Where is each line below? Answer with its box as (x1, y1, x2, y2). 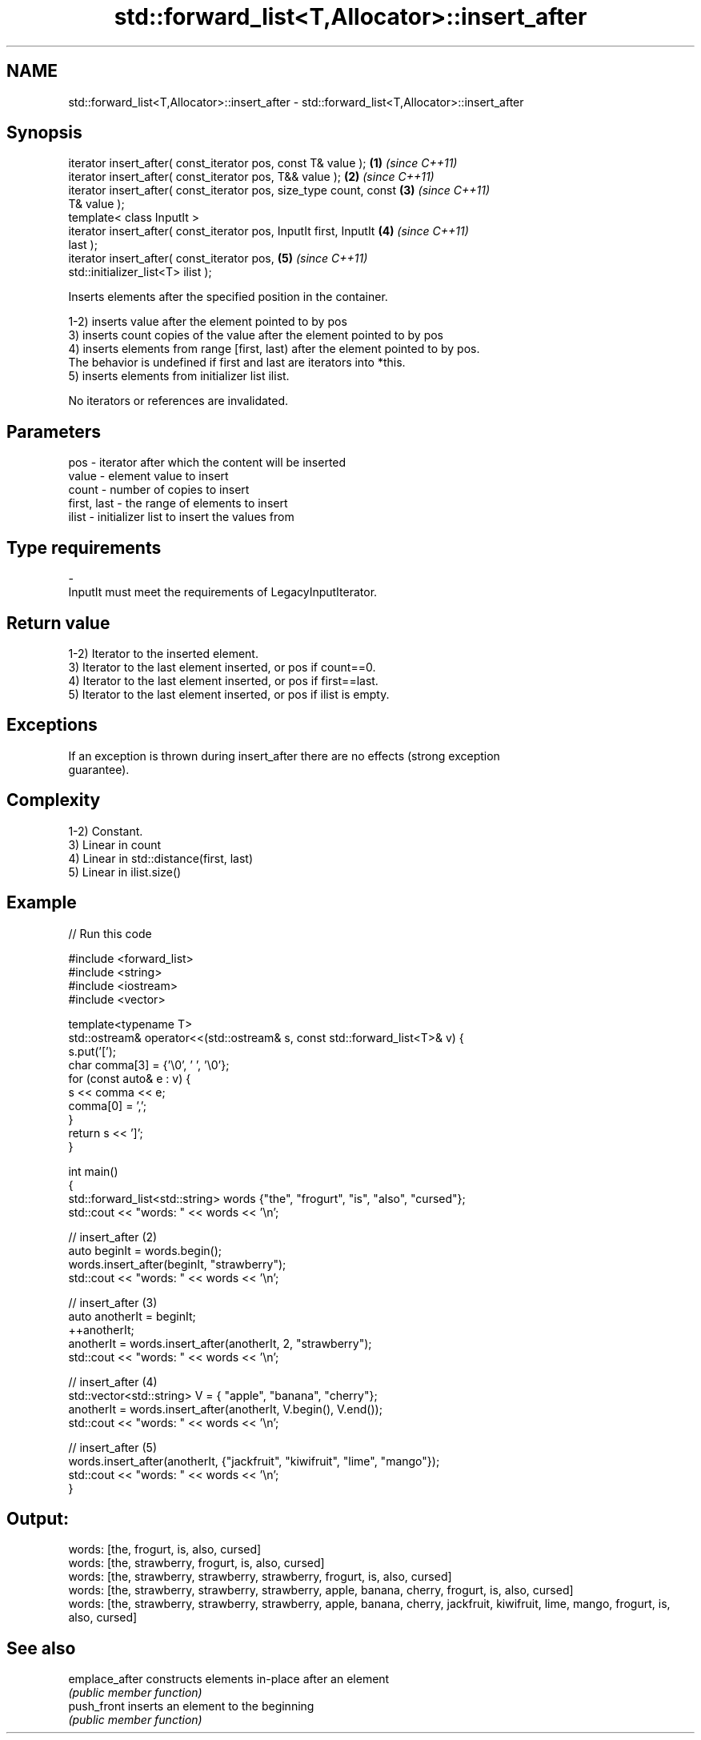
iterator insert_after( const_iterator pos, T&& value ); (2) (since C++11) (68, 170, 435, 184)
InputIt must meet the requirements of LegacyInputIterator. (68, 585, 378, 599)
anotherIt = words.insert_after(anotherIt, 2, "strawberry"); (68, 1336, 372, 1350)
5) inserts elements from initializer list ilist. (68, 369, 290, 383)
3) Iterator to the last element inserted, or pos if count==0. (68, 660, 376, 674)
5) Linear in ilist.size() (68, 864, 182, 879)
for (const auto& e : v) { (68, 1071, 191, 1085)
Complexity (6, 790, 101, 811)
